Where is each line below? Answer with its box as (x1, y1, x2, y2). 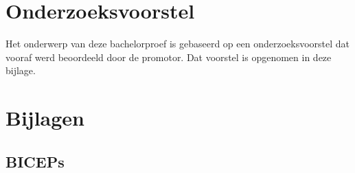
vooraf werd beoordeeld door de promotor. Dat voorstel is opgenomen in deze (5, 49, 332, 64)
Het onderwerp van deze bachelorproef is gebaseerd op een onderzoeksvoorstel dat (5, 36, 350, 51)
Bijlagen (5, 104, 84, 132)
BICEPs (5, 150, 65, 172)
